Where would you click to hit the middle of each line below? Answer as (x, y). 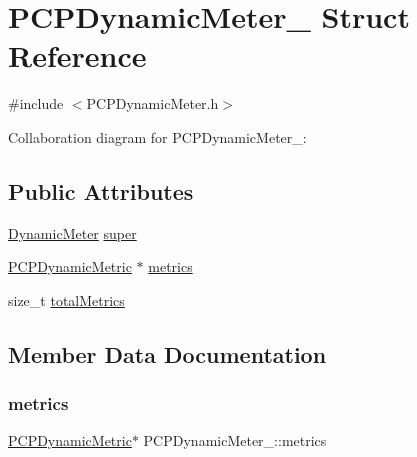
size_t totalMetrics (66, 299)
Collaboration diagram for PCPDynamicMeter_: (157, 136)
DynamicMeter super (72, 232)
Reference (77, 55)
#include (36, 103)
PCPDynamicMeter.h (152, 103)
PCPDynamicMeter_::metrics (235, 440)
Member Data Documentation (167, 353)
